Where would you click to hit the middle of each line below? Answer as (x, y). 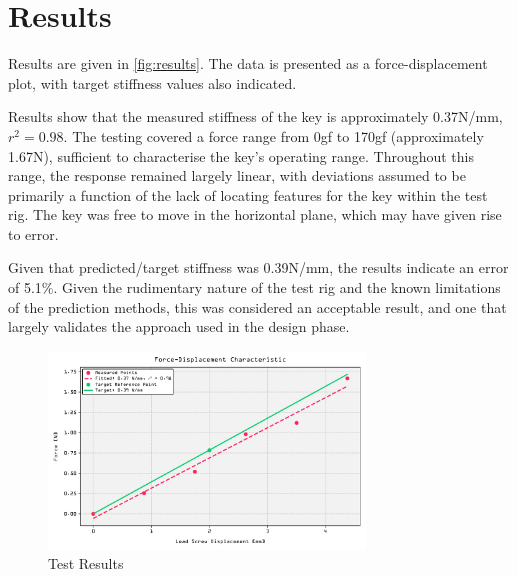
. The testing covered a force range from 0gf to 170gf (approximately (273, 135)
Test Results (86, 563)
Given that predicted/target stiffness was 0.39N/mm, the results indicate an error (258, 267)
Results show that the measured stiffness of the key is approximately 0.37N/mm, (255, 116)
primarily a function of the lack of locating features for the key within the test (248, 194)
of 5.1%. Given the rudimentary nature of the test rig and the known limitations (254, 287)
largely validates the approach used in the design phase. (179, 326)
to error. (33, 233)
